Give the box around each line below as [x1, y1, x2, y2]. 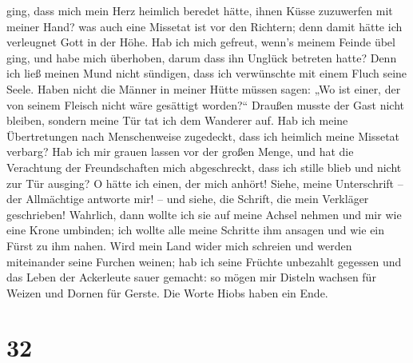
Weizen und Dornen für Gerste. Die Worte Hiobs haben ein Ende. [6, 284, 328, 301]
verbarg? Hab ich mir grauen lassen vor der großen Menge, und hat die [6, 143, 354, 160]
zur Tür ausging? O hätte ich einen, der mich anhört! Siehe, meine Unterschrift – [6, 174, 403, 191]
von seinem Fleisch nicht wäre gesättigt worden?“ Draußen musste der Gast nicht [6, 96, 405, 113]
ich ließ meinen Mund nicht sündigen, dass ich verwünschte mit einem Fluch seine [6, 65, 407, 82]
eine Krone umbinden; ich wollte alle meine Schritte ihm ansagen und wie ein [6, 221, 385, 238]
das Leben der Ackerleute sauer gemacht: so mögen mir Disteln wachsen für [6, 269, 376, 285]
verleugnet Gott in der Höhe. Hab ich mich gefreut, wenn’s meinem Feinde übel [6, 34, 395, 50]
